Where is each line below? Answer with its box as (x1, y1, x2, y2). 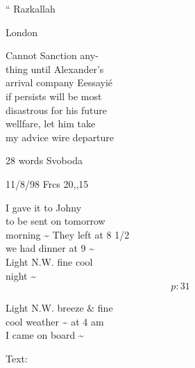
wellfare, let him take (6, 116, 96, 131)
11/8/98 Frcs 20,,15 (6, 176, 89, 191)
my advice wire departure (6, 129, 115, 144)
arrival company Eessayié (6, 75, 113, 90)
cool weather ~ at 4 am (6, 314, 104, 328)
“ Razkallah (6, 1, 56, 15)
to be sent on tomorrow (6, 214, 105, 228)
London (6, 24, 38, 39)
